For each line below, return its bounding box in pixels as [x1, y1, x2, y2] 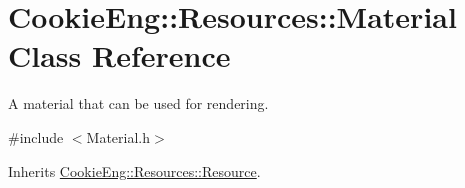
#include [8, 126, 64, 147]
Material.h [86, 126, 151, 147]
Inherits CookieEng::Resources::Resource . [8, 160, 261, 181]
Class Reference [8, 35, 231, 76]
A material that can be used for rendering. [8, 93, 269, 114]
